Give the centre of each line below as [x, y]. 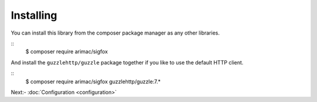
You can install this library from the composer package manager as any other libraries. [115, 33]
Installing [34, 15]
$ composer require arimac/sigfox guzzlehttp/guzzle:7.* [93, 81]
